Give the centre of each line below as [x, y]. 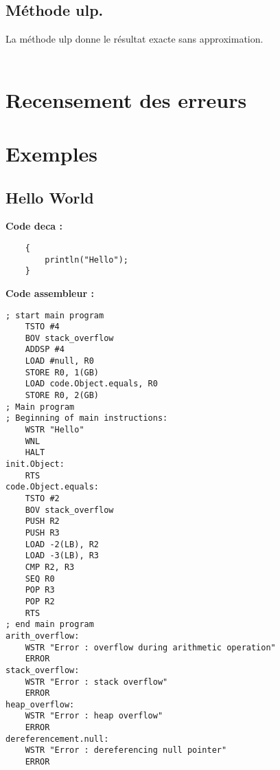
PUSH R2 [42, 521]
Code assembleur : [50, 293]
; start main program [55, 315]
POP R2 [40, 601]
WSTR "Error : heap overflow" [94, 716]
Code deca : [34, 226]
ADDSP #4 [45, 350]
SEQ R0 [40, 579]
